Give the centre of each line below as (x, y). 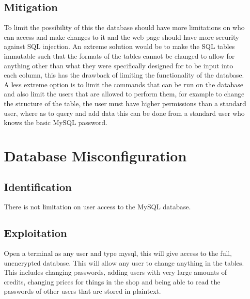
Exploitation (36, 233)
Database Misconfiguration (95, 155)
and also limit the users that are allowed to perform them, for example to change (124, 94)
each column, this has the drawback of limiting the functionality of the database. (124, 75)
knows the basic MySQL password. (56, 122)
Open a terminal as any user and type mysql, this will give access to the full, (118, 253)
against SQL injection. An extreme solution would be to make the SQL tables (119, 46)
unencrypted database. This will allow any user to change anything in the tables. (124, 262)
